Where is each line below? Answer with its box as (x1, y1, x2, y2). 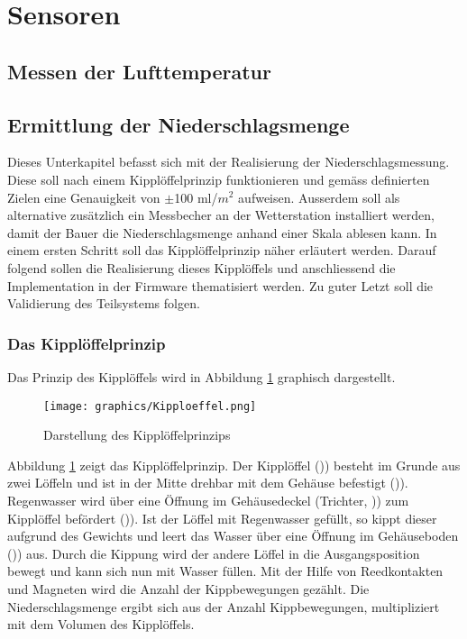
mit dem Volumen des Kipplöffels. (7, 615, 195, 634)
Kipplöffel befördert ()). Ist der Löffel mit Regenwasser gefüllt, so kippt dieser (7, 508, 437, 527)
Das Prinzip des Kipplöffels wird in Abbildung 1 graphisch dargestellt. (7, 367, 396, 386)
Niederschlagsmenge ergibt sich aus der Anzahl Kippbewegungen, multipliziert (7, 597, 440, 616)
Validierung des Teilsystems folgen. (7, 294, 200, 313)
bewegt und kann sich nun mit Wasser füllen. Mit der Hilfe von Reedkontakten (7, 561, 444, 580)
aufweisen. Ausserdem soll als (238, 187, 400, 206)
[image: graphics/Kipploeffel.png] (43, 399, 257, 413)
